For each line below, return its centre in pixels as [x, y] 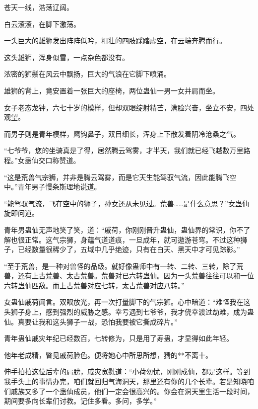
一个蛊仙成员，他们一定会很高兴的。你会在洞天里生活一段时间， [150, 391]
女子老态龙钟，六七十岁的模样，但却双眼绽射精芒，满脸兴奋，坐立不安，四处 [129, 107]
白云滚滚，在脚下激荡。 [42, 24]
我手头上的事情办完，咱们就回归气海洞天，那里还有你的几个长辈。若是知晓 [126, 381]
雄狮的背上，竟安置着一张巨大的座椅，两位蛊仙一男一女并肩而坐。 [112, 90]
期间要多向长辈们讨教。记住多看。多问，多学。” [80, 401]
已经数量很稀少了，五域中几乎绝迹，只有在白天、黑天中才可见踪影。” [129, 249]
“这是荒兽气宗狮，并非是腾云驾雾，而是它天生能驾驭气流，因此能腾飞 [117, 177]
